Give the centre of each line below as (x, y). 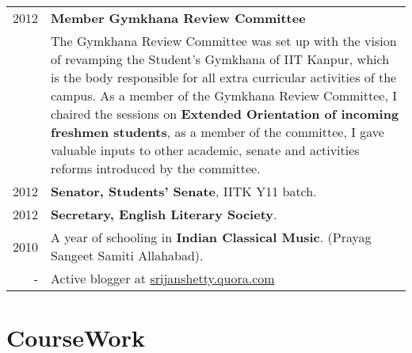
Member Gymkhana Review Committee (178, 18)
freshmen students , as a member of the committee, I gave (217, 132)
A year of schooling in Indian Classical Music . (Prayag (211, 237)
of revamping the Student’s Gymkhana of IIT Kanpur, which (220, 59)
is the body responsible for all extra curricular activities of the (224, 77)
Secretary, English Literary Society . (164, 214)
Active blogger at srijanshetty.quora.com (163, 278)
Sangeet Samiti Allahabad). (127, 255)
